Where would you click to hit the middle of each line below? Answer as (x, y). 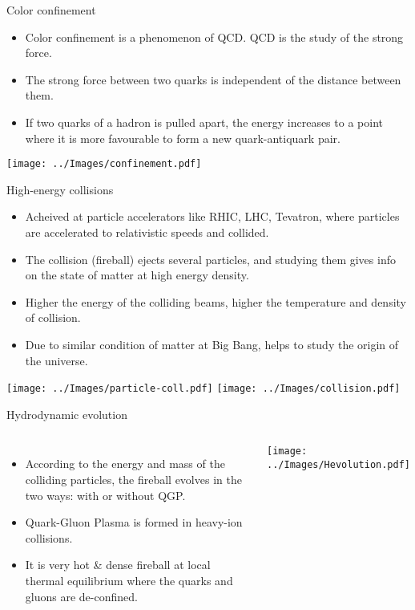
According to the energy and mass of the (125, 464)
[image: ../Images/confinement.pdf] (104, 164)
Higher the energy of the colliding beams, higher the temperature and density (216, 301)
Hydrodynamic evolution (67, 414)
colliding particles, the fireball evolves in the (133, 479)
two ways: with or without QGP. (105, 495)
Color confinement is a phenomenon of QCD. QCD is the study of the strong (214, 37)
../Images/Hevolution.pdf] (339, 465)
